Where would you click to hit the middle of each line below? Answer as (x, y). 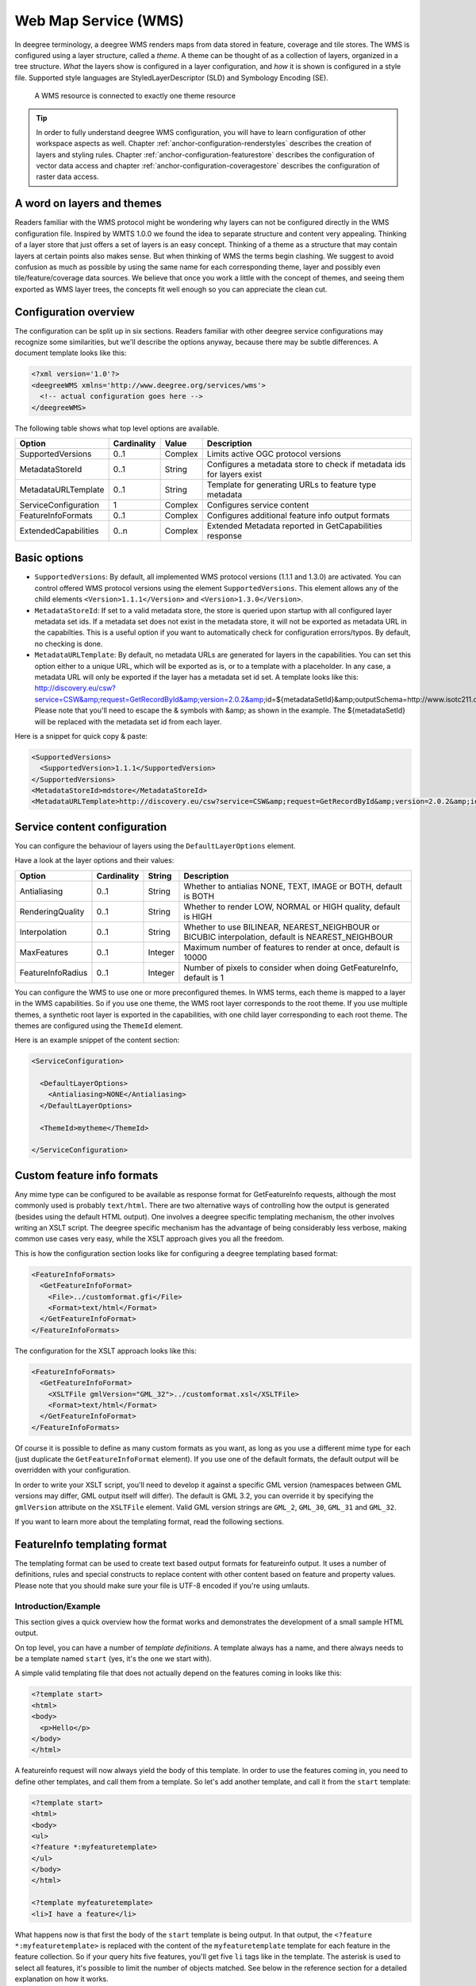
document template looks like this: (71, 353)
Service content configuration (90, 827)
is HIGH (198, 916)
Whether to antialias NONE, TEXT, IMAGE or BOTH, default (293, 886)
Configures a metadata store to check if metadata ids (306, 464)
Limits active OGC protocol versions (274, 454)
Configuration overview (75, 312)
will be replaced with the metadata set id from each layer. (128, 721)
